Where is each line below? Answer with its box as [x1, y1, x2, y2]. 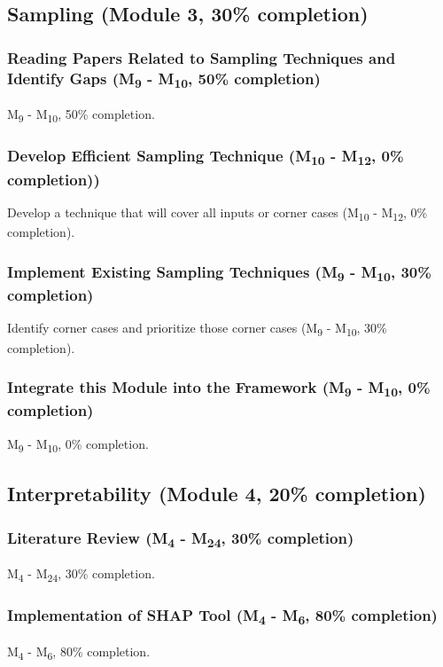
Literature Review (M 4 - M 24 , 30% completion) [7, 526, 354, 551]
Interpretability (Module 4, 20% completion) [7, 480, 426, 507]
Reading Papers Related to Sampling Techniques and [7, 46, 396, 68]
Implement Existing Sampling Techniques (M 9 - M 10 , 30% [7, 260, 431, 285]
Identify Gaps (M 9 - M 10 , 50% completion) [7, 67, 321, 91]
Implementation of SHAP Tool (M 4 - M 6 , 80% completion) [7, 604, 438, 629]
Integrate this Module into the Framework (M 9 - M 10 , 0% [7, 376, 431, 401]
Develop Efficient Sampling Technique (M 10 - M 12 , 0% [7, 145, 404, 169]
